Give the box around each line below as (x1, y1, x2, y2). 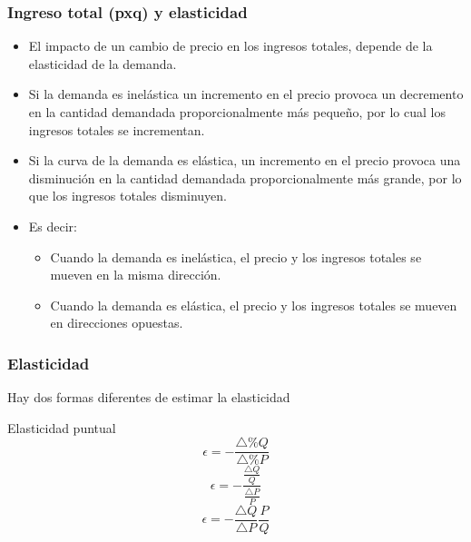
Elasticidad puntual (7, 418, 116, 437)
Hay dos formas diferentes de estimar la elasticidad (7, 388, 290, 407)
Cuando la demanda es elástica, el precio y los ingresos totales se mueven (50, 295, 457, 314)
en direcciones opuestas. (50, 313, 183, 332)
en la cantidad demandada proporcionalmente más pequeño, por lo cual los (28, 103, 446, 121)
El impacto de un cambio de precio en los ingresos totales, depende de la (28, 36, 433, 55)
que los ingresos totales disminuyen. (28, 186, 227, 205)
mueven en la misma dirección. (50, 265, 221, 284)
